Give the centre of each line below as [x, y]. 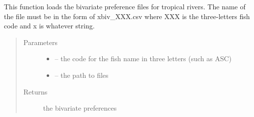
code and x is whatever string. [49, 26]
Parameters [40, 42]
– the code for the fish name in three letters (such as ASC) [143, 58]
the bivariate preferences [80, 108]
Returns [35, 91]
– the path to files [82, 75]
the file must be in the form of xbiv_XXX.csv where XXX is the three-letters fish [127, 16]
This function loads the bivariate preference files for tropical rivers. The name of [125, 6]
